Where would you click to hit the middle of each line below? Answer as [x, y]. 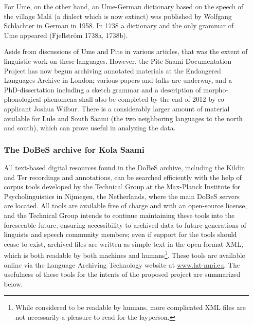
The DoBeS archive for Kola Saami [74, 149]
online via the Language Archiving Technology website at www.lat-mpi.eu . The [122, 264]
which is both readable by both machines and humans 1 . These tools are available [125, 254]
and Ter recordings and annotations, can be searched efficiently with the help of [123, 177]
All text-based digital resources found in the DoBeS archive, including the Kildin [125, 167]
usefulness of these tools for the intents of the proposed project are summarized [122, 274]
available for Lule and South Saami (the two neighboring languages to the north [123, 118]
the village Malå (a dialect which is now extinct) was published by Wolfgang [118, 16]
